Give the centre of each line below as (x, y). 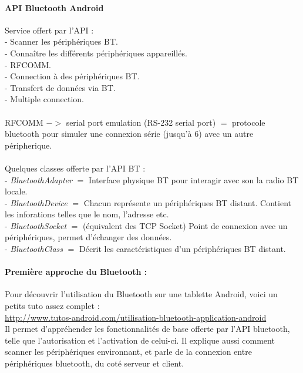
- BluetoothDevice (36, 202)
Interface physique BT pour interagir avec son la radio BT (193, 179)
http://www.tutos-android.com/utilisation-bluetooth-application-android (136, 317)
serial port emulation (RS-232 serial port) (141, 122)
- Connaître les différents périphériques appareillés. (96, 53)
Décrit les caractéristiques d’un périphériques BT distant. (182, 249)
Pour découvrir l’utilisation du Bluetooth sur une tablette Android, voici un (141, 294)
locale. (16, 191)
